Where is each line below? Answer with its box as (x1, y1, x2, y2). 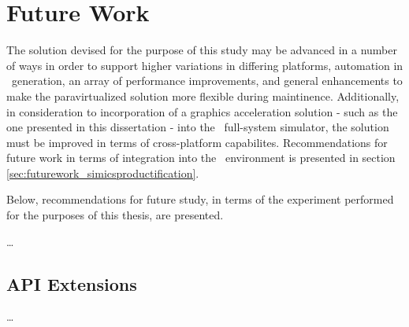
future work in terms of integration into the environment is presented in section (6, 149, 396, 166)
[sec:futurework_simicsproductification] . (6, 164, 199, 181)
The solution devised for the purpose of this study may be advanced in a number (6, 42, 397, 58)
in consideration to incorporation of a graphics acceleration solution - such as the (6, 103, 398, 119)
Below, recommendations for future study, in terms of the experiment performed (6, 191, 394, 208)
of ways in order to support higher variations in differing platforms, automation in (6, 57, 403, 73)
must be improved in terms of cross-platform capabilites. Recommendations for (6, 134, 388, 150)
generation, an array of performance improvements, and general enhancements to (11, 72, 403, 89)
